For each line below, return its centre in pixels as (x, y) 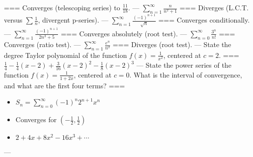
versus (13, 20)
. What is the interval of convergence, (186, 74)
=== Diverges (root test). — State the (172, 44)
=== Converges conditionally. (204, 20)
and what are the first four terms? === (65, 85)
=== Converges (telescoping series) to (62, 7)
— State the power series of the (184, 65)
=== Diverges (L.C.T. (214, 7)
